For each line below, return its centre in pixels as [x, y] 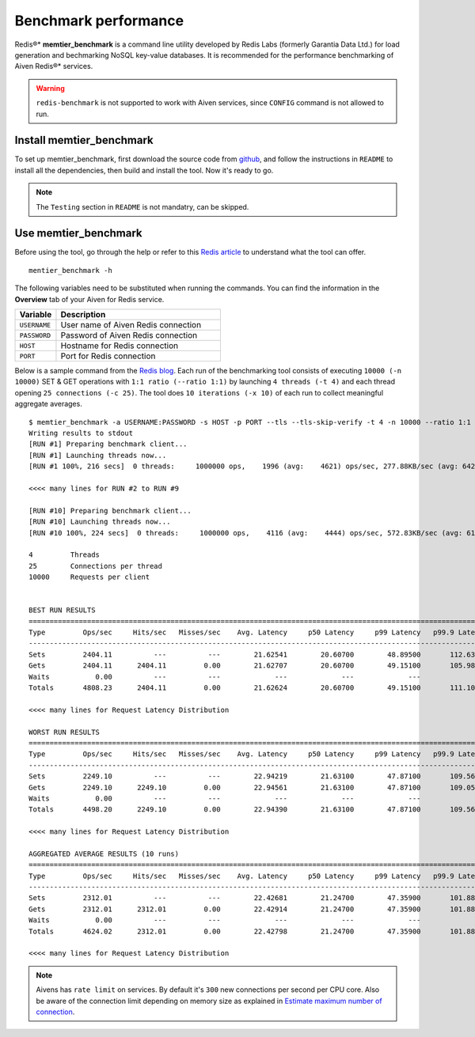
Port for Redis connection [108, 356]
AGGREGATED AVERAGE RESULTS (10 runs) [104, 853]
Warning [50, 88]
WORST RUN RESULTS [65, 732]
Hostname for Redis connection [119, 346]
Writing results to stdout [81, 433]
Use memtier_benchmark [78, 233]
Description [83, 315]
